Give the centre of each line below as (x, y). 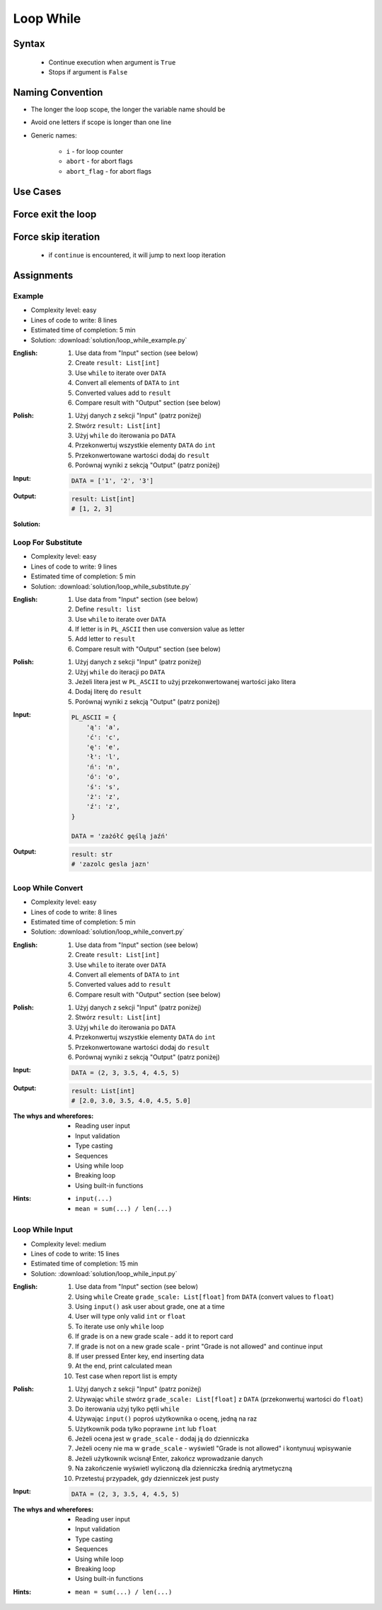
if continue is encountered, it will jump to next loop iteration (137, 255)
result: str (92, 855)
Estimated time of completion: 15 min (85, 1264)
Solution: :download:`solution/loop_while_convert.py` (108, 932)
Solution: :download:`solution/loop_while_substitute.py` (111, 586)
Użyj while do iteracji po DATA (120, 672)
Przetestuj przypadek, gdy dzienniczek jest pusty (147, 1478)
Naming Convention (58, 92)
